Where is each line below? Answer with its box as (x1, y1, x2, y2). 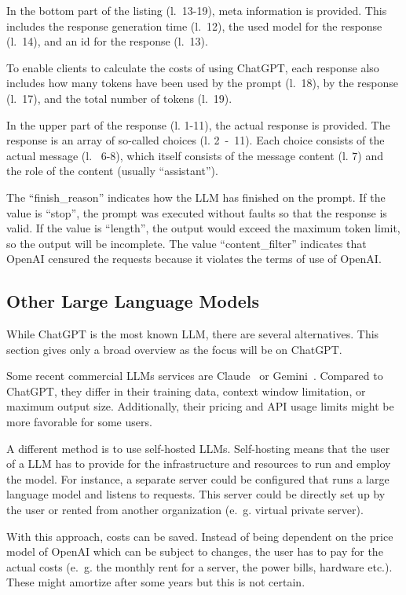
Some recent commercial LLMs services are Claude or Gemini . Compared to (6, 367, 383, 384)
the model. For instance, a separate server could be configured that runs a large (6, 470, 390, 487)
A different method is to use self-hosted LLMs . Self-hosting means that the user (6, 440, 390, 456)
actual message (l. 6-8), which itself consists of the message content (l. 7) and (6, 147, 384, 163)
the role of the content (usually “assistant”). (6, 162, 218, 179)
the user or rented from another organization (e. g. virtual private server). (6, 502, 364, 518)
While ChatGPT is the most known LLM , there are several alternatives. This (6, 326, 379, 342)
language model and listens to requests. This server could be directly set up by (6, 486, 386, 502)
